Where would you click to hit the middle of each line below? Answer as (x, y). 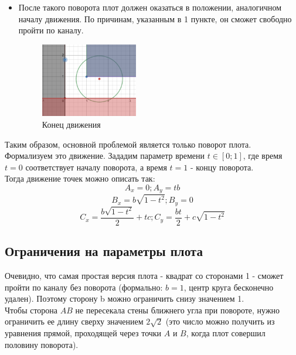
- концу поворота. (222, 167)
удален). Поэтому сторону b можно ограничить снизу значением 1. (125, 298)
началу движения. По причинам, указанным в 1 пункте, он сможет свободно (155, 18)
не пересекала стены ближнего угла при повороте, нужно (178, 310)
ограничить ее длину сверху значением (74, 321)
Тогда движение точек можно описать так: (80, 178)
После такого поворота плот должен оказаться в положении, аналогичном (150, 7)
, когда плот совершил (226, 333)
